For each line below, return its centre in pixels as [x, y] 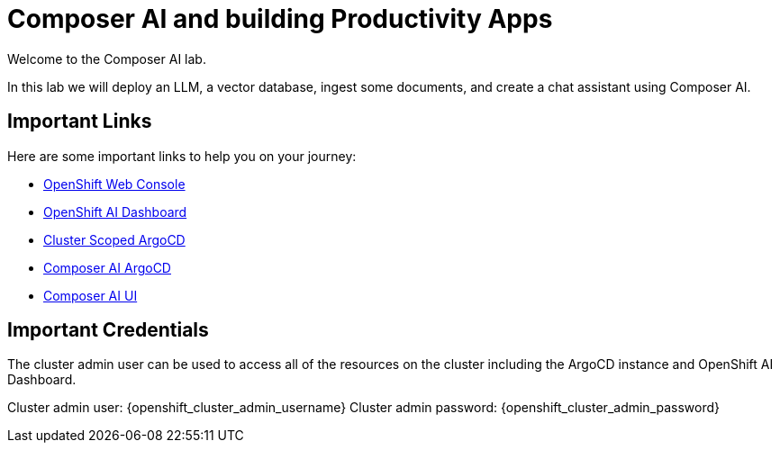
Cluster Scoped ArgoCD [114, 239]
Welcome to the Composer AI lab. [107, 58]
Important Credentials [108, 330]
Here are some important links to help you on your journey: [182, 156]
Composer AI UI [91, 295]
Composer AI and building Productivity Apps [280, 19]
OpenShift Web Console [114, 184]
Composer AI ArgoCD [107, 267]
